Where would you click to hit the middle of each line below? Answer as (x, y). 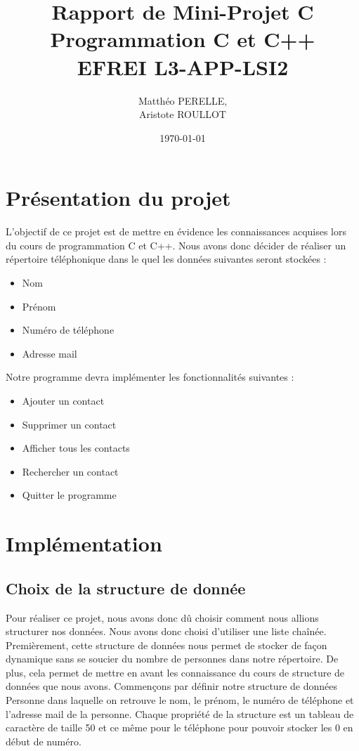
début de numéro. (44, 741)
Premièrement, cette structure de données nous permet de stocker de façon (167, 645)
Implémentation (84, 543)
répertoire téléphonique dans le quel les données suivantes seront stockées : (166, 259)
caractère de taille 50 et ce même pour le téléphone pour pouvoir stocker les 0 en (179, 727)
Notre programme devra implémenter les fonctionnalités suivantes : (150, 377)
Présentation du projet (118, 198)
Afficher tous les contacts (76, 448)
